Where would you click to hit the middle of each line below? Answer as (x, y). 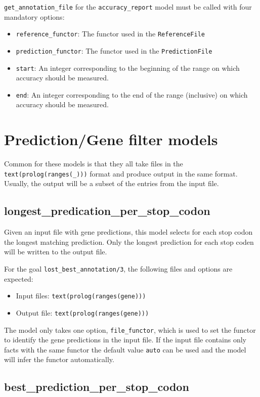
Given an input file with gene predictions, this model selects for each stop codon (128, 232)
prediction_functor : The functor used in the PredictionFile (114, 50)
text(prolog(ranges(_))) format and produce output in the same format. (121, 173)
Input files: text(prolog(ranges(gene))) (81, 296)
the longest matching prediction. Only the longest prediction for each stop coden (129, 241)
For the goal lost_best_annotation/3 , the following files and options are (118, 269)
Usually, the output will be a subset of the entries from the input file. (112, 183)
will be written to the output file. (56, 252)
